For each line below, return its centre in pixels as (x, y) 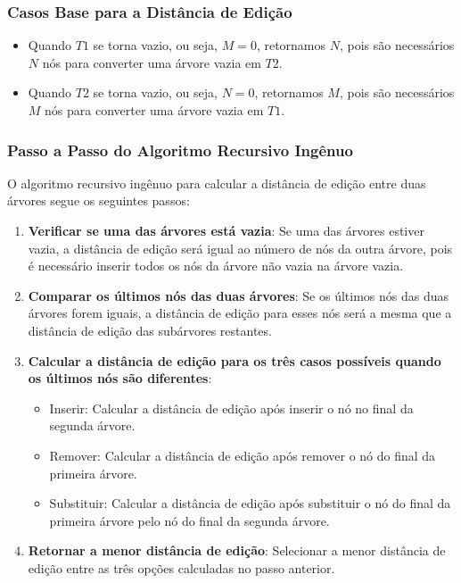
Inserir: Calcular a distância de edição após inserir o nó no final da (231, 408)
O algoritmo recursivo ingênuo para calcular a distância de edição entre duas (217, 183)
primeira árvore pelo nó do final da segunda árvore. (189, 520)
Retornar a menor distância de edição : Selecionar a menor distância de (237, 550)
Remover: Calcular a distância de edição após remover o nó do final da (243, 455)
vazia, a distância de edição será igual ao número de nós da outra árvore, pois (240, 248)
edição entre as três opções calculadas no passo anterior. (181, 567)
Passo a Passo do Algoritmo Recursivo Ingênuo (180, 150)
